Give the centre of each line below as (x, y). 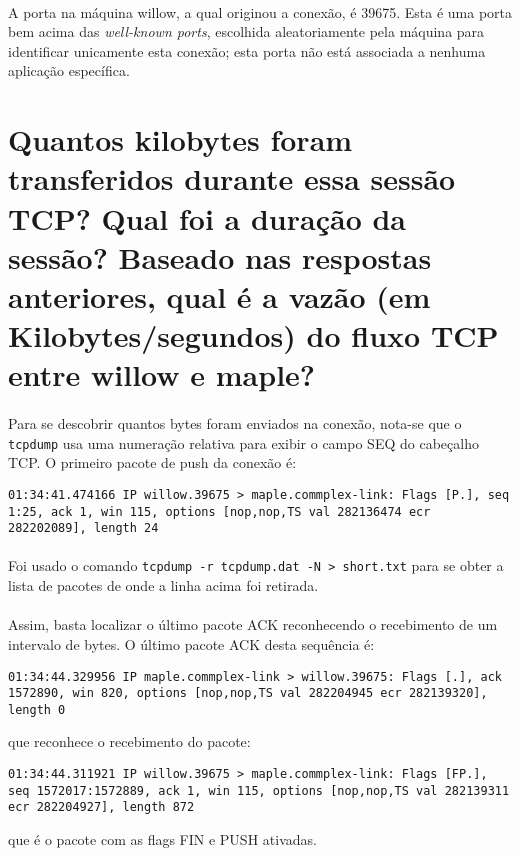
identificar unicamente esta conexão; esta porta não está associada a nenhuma (247, 50)
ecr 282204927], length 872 (101, 807)
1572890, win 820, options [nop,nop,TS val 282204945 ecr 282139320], (248, 693)
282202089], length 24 (83, 528)
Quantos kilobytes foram (180, 139)
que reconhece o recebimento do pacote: (129, 741)
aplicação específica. (69, 70)
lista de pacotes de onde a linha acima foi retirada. (163, 585)
